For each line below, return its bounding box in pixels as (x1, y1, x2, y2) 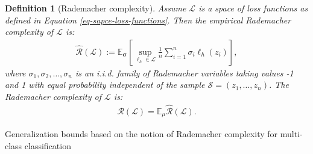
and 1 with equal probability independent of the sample (5, 78, 205, 91)
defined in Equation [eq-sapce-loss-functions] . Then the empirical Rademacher (5, 13, 291, 26)
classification (24, 139, 71, 152)
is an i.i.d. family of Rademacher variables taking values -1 (75, 66, 294, 79)
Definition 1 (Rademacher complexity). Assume (5, 2, 186, 14)
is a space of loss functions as (198, 2, 308, 14)
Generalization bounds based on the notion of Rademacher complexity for (5, 128, 278, 140)
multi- (280, 128, 303, 140)
